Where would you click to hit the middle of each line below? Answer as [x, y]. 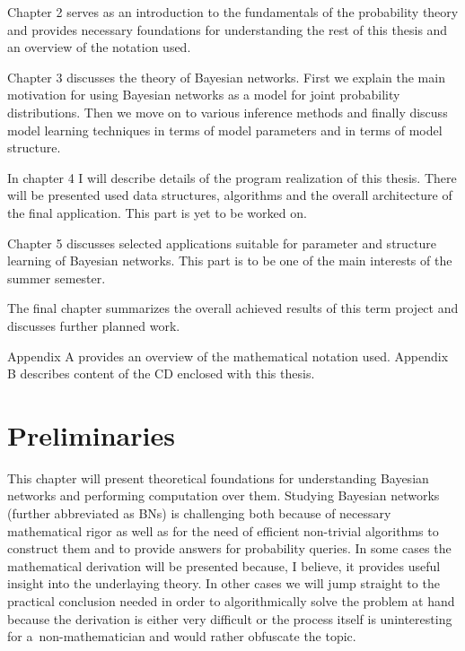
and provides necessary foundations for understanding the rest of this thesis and [228, 29]
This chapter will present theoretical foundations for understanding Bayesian [218, 477]
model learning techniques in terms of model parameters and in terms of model [225, 130]
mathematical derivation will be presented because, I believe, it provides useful [224, 565]
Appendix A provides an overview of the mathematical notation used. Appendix [228, 356]
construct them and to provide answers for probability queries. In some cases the [229, 548]
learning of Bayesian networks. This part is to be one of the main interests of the [230, 260]
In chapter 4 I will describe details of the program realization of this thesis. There [232, 177]
